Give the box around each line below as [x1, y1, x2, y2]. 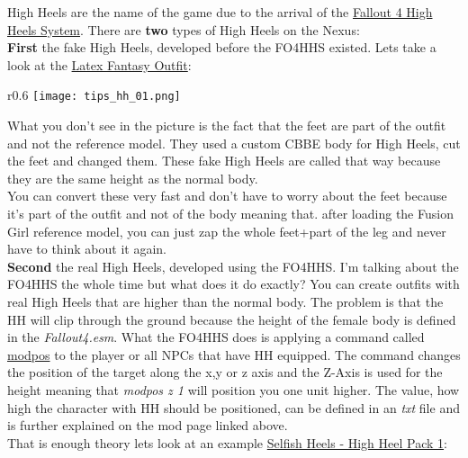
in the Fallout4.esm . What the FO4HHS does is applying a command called [7, 328, 425, 346]
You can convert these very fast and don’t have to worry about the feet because [7, 186, 447, 205]
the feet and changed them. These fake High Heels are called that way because [7, 151, 441, 170]
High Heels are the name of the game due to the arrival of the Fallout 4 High [7, 3, 433, 21]
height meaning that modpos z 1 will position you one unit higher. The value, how [7, 380, 460, 399]
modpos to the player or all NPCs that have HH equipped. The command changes [7, 345, 461, 364]
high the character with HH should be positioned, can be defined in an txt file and [7, 398, 460, 417]
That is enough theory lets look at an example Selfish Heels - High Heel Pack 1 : [7, 433, 447, 452]
